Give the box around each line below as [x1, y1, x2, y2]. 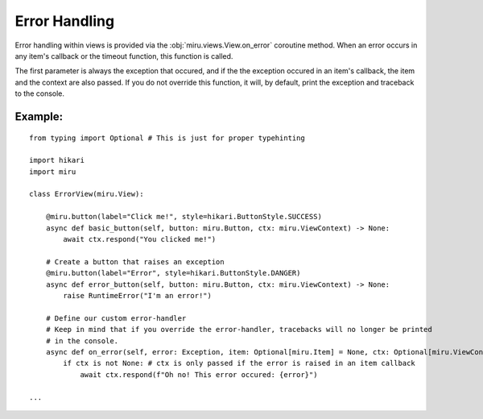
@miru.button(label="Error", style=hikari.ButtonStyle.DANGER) [45, 268, 301, 278]
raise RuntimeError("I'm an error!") [63, 291, 213, 300]
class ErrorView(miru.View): [29, 189, 144, 199]
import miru [29, 167, 76, 176]
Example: [14, 110, 64, 123]
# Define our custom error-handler [45, 313, 187, 322]
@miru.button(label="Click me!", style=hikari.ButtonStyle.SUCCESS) [45, 212, 322, 222]
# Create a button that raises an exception [45, 257, 225, 266]
